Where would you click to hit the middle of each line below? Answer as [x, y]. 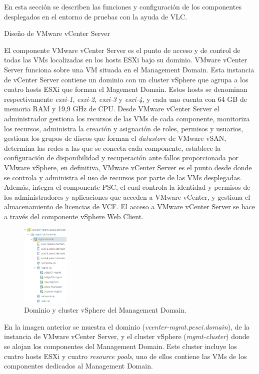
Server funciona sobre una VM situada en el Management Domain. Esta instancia [129, 69]
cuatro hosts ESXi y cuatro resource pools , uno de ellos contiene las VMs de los [125, 356]
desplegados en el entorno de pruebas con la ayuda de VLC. [96, 16]
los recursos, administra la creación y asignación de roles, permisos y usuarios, [124, 128]
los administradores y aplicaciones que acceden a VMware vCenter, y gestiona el [127, 196]
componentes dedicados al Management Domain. [78, 366]
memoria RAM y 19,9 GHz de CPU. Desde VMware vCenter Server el [112, 109]
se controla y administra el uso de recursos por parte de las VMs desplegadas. [123, 177]
